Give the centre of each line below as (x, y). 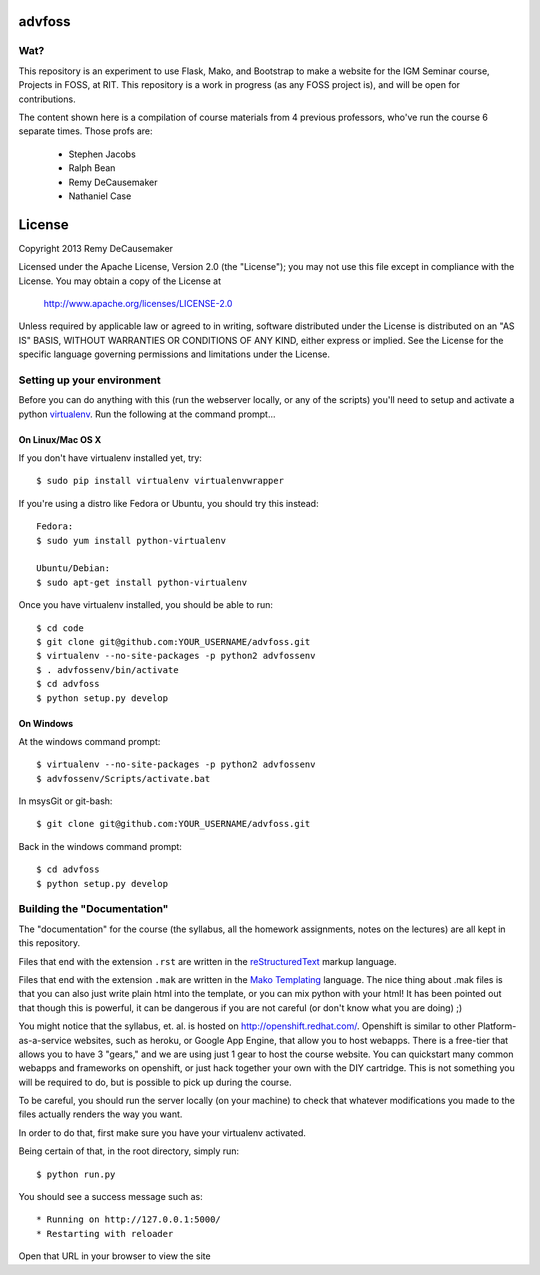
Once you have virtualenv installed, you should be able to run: (146, 605)
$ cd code (60, 628)
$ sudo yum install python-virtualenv (131, 540)
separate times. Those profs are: (86, 131)
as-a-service (45, 1040)
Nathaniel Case (100, 196)
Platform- (497, 1026)
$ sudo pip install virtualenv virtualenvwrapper (160, 481)
